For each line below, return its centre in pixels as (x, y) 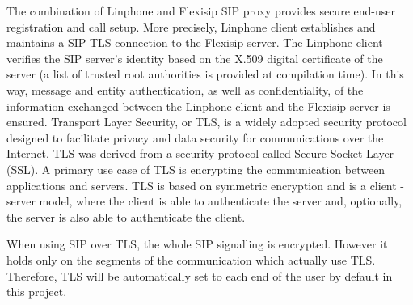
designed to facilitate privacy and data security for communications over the (195, 137)
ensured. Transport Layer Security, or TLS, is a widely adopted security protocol (206, 122)
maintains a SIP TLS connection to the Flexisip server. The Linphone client (195, 42)
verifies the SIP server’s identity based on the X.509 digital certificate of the (195, 58)
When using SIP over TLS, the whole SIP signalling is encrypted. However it (197, 244)
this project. (37, 292)
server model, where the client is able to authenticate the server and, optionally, (204, 201)
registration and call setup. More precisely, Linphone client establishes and (191, 26)
